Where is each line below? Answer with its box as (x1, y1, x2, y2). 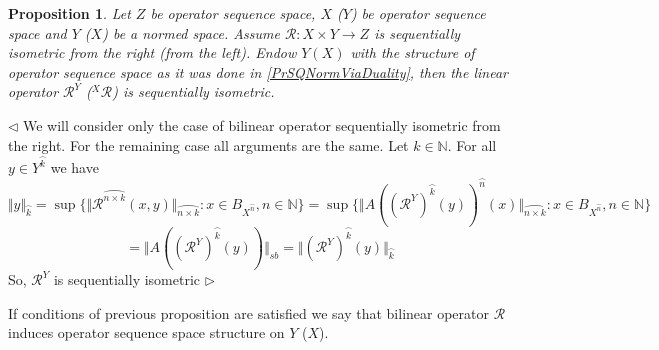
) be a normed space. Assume (102, 22, 280, 43)
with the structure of (350, 42, 475, 63)
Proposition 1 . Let (8, 3, 131, 23)
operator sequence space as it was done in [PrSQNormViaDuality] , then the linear (8, 61, 508, 82)
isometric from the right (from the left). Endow (8, 42, 297, 63)
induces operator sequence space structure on (8, 322, 285, 343)
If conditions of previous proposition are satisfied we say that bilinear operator (8, 302, 490, 323)
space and (8, 22, 67, 43)
